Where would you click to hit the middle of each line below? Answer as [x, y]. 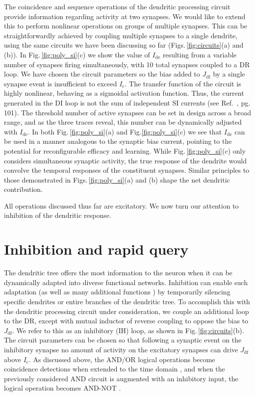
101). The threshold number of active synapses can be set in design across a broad [127, 112]
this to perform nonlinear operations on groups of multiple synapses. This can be [126, 26]
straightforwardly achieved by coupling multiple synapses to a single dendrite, [121, 35]
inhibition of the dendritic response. [58, 215]
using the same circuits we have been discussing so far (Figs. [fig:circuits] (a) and [124, 45]
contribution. [24, 189]
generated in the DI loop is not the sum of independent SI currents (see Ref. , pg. [127, 102]
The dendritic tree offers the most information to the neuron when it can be [118, 273]
